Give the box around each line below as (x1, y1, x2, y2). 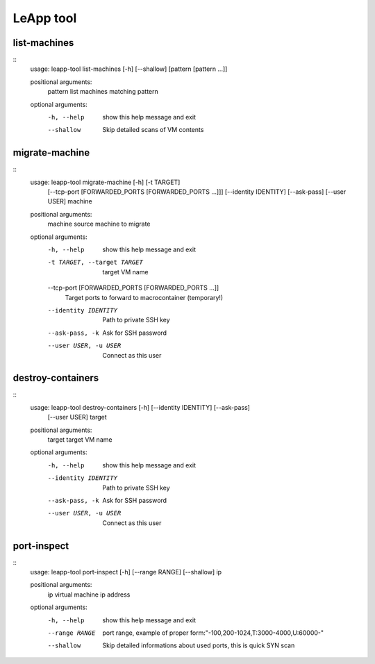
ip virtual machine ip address (47, 590, 131, 599)
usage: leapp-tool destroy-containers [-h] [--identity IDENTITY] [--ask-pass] (30, 403, 250, 411)
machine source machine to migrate (47, 219, 151, 229)
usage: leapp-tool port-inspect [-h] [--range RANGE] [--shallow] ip (30, 568, 222, 576)
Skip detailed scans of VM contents (102, 126, 204, 134)
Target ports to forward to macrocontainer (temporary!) (65, 293, 224, 301)
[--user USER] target (47, 413, 107, 422)
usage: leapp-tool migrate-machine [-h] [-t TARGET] (30, 178, 181, 186)
